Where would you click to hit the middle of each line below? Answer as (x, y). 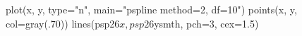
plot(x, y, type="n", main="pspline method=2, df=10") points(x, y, (151, 9)
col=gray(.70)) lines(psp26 (63, 23)
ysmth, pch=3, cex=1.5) (206, 23)
